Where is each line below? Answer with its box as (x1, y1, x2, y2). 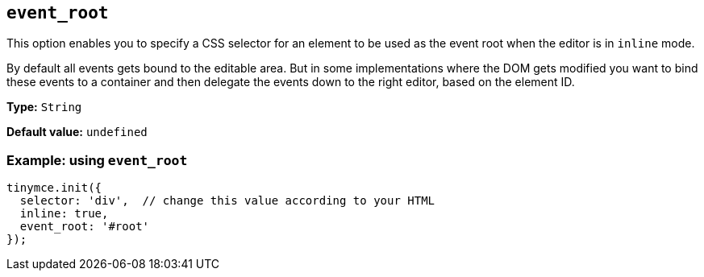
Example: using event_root (6, 151, 188, 168)
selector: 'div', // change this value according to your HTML (19, 194, 435, 208)
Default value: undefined (6, 125, 148, 139)
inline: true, (19, 207, 109, 221)
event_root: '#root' (19, 220, 150, 234)
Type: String (6, 100, 82, 114)
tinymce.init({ (6, 181, 102, 195)
